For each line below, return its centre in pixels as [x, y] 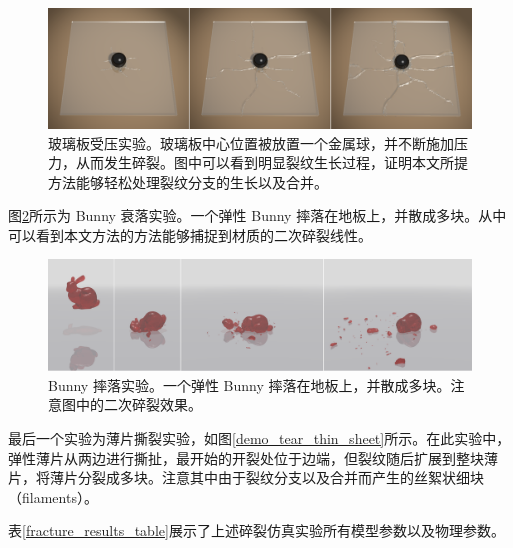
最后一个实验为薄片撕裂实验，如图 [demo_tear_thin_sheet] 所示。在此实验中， [259, 438]
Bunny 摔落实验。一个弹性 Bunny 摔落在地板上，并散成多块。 [249, 384]
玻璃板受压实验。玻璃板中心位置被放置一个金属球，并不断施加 [251, 142]
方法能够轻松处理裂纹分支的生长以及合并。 [188, 181]
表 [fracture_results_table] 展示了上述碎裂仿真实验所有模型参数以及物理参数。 [256, 530]
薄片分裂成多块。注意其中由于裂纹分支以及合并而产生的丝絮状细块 [266, 477]
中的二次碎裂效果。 [138, 404]
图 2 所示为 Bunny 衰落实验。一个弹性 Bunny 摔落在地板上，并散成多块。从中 [257, 215]
